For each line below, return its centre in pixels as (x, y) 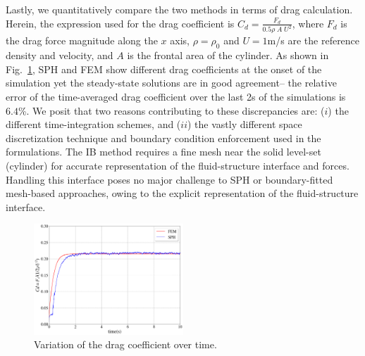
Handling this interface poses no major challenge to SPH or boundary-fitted (169, 179)
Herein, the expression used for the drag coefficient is (120, 23)
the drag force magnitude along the (82, 40)
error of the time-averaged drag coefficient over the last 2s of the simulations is (176, 97)
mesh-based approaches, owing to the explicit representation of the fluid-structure (182, 193)
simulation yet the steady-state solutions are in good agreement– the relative (171, 83)
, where (308, 23)
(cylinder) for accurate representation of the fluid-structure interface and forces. (178, 166)
